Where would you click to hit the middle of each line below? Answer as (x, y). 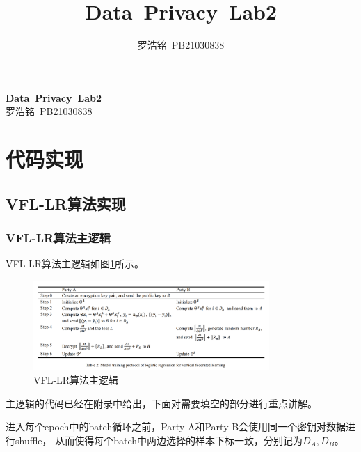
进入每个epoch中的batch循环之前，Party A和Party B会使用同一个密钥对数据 (176, 427)
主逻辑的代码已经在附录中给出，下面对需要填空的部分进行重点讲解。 (161, 403)
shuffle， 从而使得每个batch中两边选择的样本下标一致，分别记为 (159, 440)
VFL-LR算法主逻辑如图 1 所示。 (75, 264)
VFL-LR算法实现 (66, 203)
